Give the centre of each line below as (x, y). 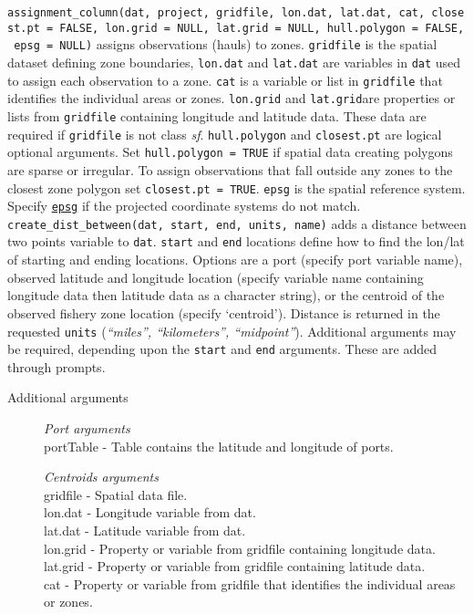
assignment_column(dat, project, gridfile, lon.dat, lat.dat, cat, (216, 13)
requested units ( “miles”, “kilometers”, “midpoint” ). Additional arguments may (232, 331)
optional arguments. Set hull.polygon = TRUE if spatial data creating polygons (230, 152)
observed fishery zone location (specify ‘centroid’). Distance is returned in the (224, 312)
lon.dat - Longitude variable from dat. (150, 512)
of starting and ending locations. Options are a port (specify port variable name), (235, 260)
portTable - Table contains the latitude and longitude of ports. (219, 446)
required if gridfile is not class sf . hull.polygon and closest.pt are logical (225, 134)
